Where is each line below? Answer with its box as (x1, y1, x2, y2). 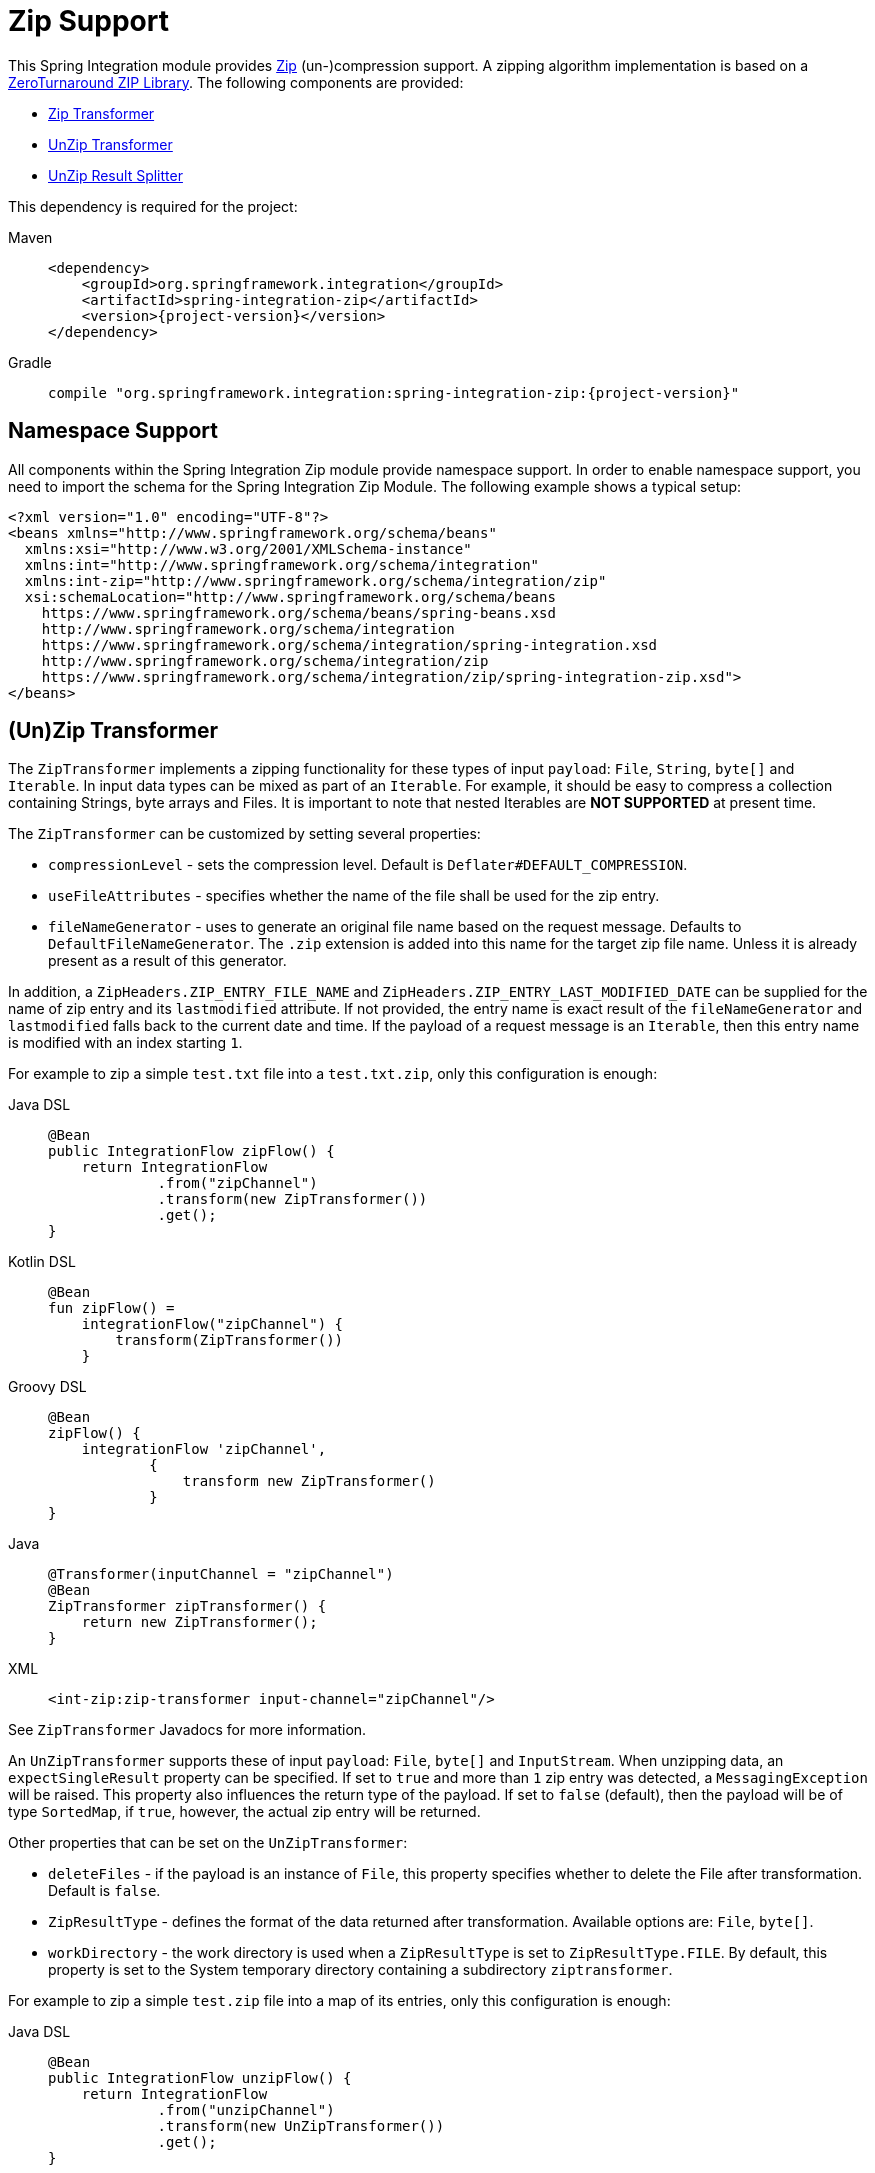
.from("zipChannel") (157, 1175, 318, 1192)
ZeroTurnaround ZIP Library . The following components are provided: (8, 73, 464, 91)
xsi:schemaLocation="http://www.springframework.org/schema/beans (24, 588, 556, 605)
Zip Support (8, 4, 169, 38)
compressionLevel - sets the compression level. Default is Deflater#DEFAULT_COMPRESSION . (48, 856, 688, 874)
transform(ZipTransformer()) (115, 1332, 344, 1349)
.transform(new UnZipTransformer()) (157, 2118, 445, 2135)
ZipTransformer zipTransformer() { (48, 1598, 327, 1615)
